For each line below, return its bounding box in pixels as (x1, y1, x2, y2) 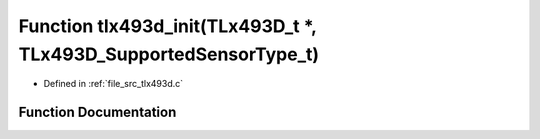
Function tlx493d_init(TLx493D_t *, (18, 15, 317, 37)
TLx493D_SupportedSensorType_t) (18, 43, 320, 65)
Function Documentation (18, 104, 177, 121)
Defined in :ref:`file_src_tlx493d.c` (43, 78, 184, 90)
